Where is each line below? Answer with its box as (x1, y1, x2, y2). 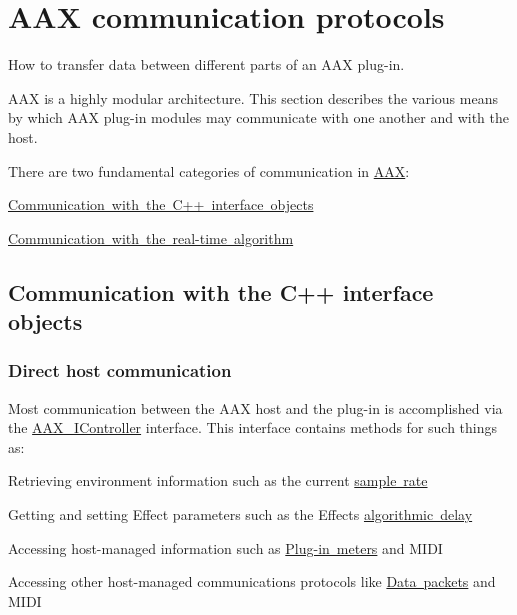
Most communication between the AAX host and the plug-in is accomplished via (8, 397, 503, 418)
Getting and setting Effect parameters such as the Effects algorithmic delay (8, 504, 473, 525)
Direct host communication (8, 358, 232, 383)
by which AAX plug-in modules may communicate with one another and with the (8, 107, 510, 128)
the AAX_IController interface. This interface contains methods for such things (8, 417, 498, 438)
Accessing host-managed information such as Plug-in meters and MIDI (8, 537, 443, 558)
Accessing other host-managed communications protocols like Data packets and (8, 571, 496, 592)
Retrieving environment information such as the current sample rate (8, 470, 428, 491)
